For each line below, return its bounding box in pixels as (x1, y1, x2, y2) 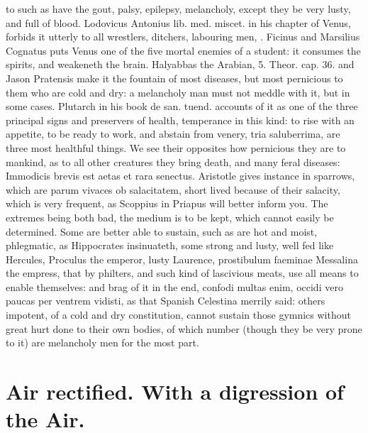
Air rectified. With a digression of (6, 377, 344, 406)
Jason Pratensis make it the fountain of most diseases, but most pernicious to (6, 70, 343, 85)
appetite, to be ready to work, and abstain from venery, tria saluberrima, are (6, 126, 340, 141)
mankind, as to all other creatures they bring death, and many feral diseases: (6, 154, 340, 169)
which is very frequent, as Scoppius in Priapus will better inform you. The (6, 196, 328, 211)
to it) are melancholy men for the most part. (6, 335, 199, 350)
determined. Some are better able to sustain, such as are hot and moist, (6, 224, 318, 239)
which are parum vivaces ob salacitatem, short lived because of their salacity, (6, 182, 340, 197)
